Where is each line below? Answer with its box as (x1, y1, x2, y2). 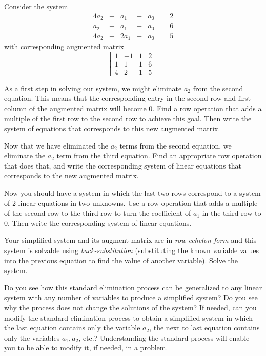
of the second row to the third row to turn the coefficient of (4, 207, 191, 218)
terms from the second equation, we (119, 140, 232, 151)
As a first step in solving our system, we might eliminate (4, 82, 182, 93)
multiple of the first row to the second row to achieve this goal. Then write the (4, 113, 252, 123)
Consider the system (4, 1, 68, 11)
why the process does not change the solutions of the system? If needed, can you (4, 302, 257, 313)
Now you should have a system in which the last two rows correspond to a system (4, 187, 261, 198)
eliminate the (4, 150, 46, 161)
